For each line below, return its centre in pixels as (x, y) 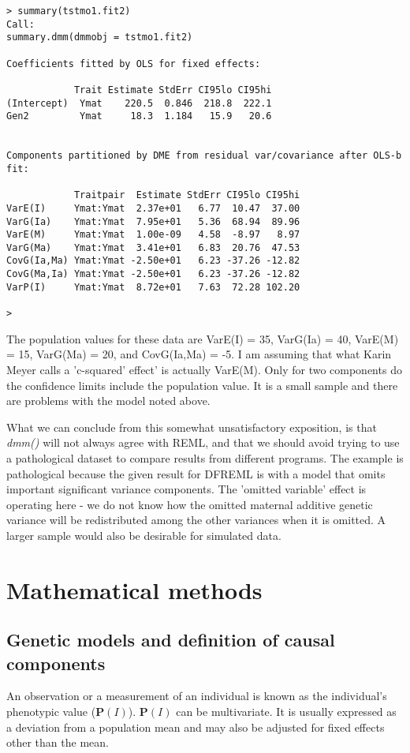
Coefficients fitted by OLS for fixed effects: (134, 64)
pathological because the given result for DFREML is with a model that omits (196, 473)
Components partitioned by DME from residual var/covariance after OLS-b (204, 156)
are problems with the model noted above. (108, 401)
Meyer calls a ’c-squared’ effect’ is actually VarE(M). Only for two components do (204, 369)
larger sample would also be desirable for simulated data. (144, 535)
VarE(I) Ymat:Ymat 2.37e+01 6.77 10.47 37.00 (153, 208)
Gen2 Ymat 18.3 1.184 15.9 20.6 (139, 116)
